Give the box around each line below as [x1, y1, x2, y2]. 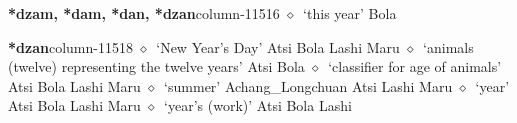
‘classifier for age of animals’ [328, 56, 502, 77]
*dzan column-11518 [8, 36, 133, 57]
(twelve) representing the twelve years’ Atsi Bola [8, 56, 305, 77]
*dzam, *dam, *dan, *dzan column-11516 [8, 3, 280, 23]
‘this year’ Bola [303, 3, 397, 23]
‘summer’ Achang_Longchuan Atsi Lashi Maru [164, 75, 453, 96]
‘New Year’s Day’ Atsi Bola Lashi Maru [156, 36, 400, 57]
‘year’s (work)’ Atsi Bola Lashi [164, 95, 352, 116]
